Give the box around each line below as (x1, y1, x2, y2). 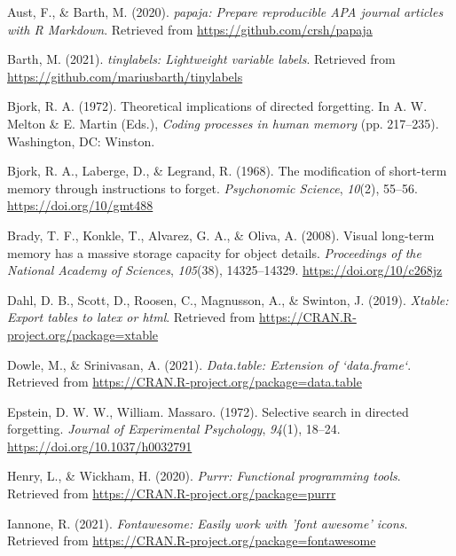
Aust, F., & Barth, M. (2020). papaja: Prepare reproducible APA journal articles (7, 3, 444, 20)
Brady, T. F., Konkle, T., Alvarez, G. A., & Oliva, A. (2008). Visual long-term (7, 225, 435, 244)
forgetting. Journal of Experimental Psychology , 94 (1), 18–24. (7, 419, 341, 438)
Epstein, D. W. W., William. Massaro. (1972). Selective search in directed (7, 402, 409, 420)
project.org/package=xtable (7, 325, 159, 343)
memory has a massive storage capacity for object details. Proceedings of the (7, 243, 421, 262)
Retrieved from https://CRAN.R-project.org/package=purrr (7, 484, 336, 503)
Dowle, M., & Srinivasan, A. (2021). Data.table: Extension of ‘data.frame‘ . (7, 355, 412, 373)
